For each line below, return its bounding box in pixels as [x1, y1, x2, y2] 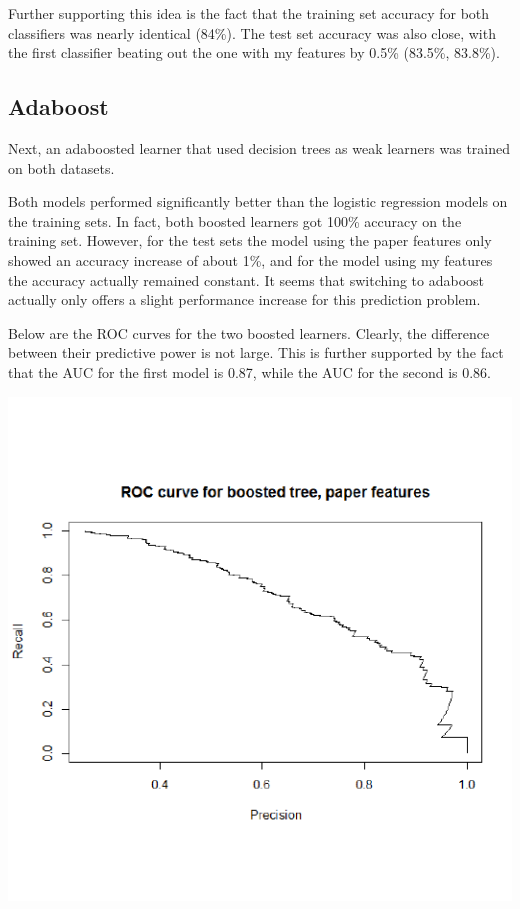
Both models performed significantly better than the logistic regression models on [8, 191, 508, 212]
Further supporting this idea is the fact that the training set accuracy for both [8, 3, 490, 23]
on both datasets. [8, 157, 115, 178]
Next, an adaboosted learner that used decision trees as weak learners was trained [8, 137, 511, 158]
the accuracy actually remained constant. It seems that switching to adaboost [8, 269, 485, 290]
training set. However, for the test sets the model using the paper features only [8, 230, 492, 251]
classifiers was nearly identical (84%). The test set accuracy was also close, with [8, 22, 496, 43]
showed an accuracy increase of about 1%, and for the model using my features [8, 249, 493, 270]
